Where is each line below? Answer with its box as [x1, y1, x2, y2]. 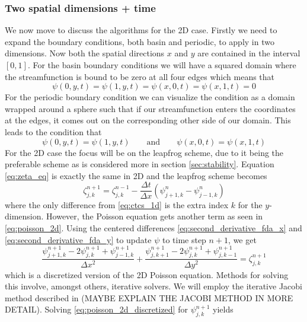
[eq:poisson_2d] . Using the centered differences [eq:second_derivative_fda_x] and [5, 222, 302, 234]
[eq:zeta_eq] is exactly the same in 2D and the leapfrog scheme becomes [5, 169, 267, 181]
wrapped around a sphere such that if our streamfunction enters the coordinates [5, 102, 296, 114]
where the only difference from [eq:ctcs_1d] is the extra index [5, 198, 229, 211]
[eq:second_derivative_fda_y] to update [5, 233, 152, 246]
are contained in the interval [197, 47, 300, 59]
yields [213, 303, 234, 315]
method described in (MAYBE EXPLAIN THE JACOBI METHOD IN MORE [5, 291, 293, 304]
